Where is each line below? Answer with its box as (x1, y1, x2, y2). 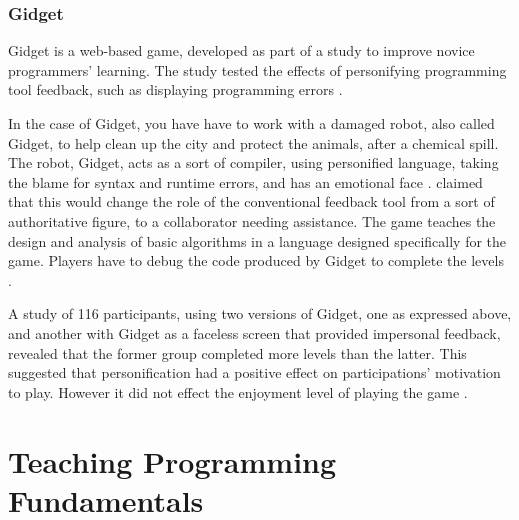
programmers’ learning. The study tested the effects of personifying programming (8, 59, 507, 80)
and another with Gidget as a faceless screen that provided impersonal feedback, (8, 322, 501, 343)
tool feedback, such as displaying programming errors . (8, 79, 343, 100)
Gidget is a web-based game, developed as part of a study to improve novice (8, 40, 475, 61)
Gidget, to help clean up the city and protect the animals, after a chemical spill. (8, 132, 499, 153)
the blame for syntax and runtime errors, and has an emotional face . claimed (8, 171, 483, 192)
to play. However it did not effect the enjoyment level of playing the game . (8, 381, 468, 402)
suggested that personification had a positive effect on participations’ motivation (8, 362, 501, 383)
